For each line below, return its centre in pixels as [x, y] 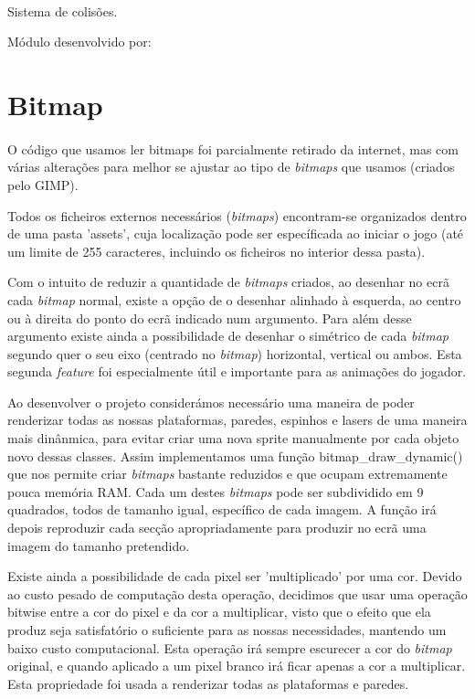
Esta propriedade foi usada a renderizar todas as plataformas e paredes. [208, 683]
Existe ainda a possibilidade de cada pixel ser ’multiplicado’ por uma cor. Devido [235, 576]
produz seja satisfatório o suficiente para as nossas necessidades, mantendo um [227, 630]
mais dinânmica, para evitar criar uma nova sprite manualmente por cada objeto [233, 438]
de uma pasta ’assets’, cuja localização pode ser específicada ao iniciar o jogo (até [236, 233]
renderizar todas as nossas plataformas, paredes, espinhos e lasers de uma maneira [237, 420]
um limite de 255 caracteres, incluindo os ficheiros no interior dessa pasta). [216, 251]
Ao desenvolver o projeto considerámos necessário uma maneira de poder [211, 402]
